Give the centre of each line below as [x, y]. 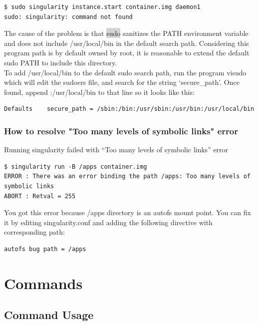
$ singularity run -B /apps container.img [76, 166]
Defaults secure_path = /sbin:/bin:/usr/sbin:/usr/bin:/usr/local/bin [129, 109]
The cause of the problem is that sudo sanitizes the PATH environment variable [126, 33]
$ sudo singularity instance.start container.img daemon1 [102, 7]
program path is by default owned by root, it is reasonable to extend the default [127, 53]
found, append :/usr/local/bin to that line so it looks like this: [99, 92]
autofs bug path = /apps [45, 249]
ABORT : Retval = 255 [40, 196]
